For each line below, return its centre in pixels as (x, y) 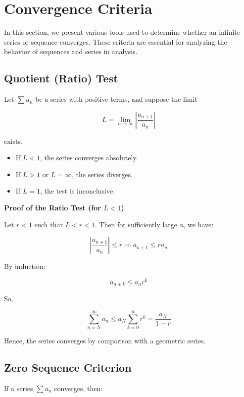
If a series (19, 388)
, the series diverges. (102, 174)
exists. (13, 141)
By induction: (25, 266)
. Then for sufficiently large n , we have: (154, 224)
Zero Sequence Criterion (68, 367)
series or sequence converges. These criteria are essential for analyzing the (116, 41)
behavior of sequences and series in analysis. (71, 51)
